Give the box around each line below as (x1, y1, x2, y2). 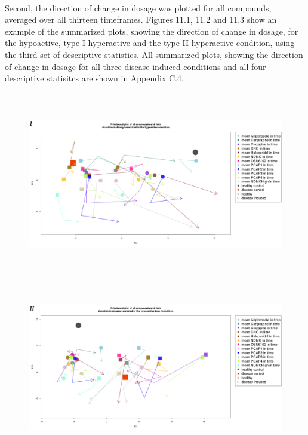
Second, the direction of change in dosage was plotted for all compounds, (5, 1, 272, 14)
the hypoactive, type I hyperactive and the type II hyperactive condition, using (5, 36, 295, 49)
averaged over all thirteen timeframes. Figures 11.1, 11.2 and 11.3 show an (5, 13, 277, 26)
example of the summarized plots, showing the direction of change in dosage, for (5, 25, 298, 37)
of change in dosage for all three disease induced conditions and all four (5, 60, 266, 72)
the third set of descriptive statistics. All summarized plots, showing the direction (5, 48, 303, 60)
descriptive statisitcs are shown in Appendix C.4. (5, 72, 184, 84)
